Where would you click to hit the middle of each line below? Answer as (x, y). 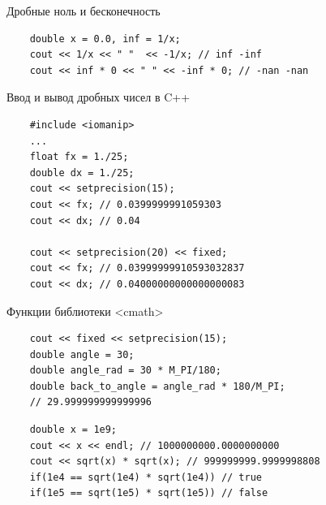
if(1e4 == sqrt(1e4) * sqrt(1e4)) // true (146, 477)
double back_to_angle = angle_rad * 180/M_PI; (157, 386)
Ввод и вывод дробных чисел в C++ (99, 97)
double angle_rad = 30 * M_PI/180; (125, 371)
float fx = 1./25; (79, 157)
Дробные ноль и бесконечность (84, 11)
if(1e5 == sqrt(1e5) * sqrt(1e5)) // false (149, 493)
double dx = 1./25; (82, 173)
